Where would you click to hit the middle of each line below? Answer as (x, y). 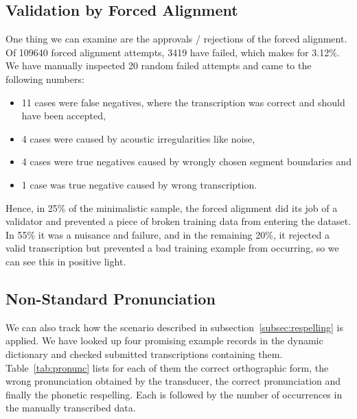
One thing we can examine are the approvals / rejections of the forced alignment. (176, 39)
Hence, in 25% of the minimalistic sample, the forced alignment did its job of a (172, 207)
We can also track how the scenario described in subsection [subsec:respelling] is (174, 327)
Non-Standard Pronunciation (111, 298)
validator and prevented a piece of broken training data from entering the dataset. (178, 221)
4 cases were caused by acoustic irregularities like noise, (138, 138)
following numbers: (45, 79)
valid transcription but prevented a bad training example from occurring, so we (172, 248)
